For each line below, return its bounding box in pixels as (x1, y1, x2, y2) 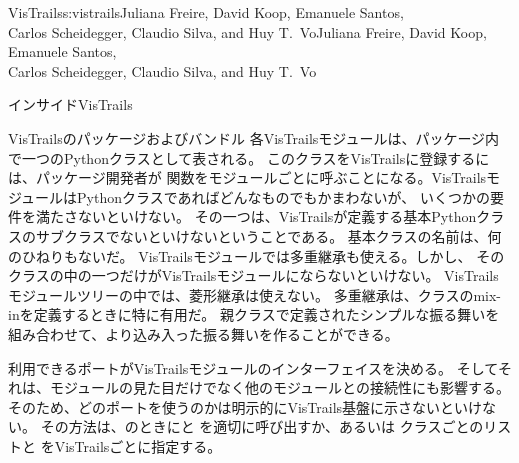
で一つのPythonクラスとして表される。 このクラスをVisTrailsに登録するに (8, 147, 490, 168)
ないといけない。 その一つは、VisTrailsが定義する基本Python (77, 206, 477, 227)
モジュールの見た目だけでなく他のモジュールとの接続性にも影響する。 (49, 377, 510, 398)
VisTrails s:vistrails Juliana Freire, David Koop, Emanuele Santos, (8, 2, 404, 22)
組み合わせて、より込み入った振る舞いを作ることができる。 (8, 323, 399, 344)
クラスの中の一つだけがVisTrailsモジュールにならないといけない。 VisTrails (8, 265, 499, 286)
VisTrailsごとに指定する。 (54, 435, 222, 456)
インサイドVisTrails (8, 94, 133, 115)
